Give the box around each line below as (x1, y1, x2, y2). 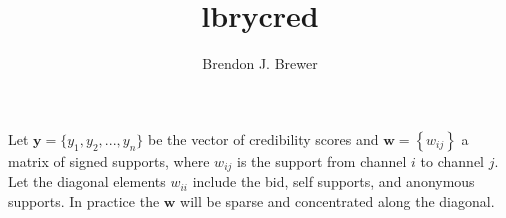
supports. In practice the (8, 190, 160, 211)
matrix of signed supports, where (8, 150, 210, 171)
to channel (420, 150, 484, 171)
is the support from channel (237, 150, 407, 171)
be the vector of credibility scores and (147, 128, 379, 149)
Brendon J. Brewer (202, 53, 318, 74)
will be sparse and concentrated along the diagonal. (180, 190, 495, 211)
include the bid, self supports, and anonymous (192, 171, 475, 192)
